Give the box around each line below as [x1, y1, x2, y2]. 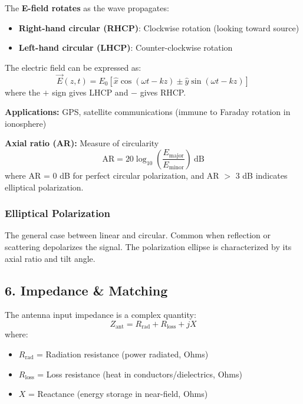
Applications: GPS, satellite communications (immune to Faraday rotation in [5, 106, 291, 118]
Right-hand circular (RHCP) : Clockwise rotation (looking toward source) [18, 21, 299, 34]
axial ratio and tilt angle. [5, 252, 95, 264]
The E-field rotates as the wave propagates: [5, 2, 169, 14]
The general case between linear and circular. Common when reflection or [5, 229, 271, 241]
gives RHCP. [140, 86, 186, 98]
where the [5, 86, 40, 98]
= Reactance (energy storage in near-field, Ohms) [28, 387, 208, 400]
